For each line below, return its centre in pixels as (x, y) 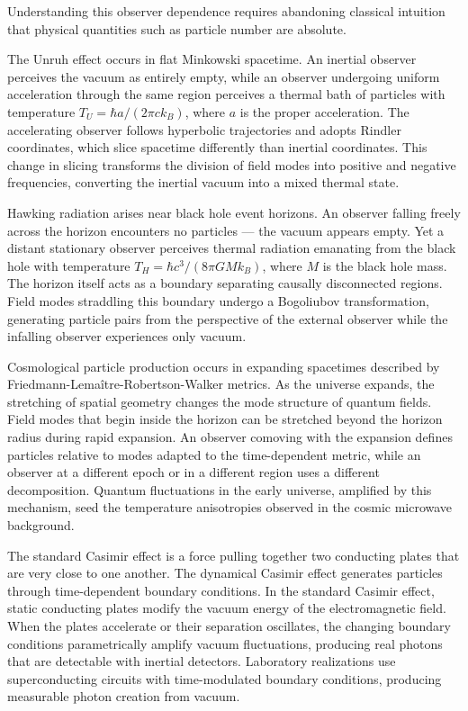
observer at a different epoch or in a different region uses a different (193, 472)
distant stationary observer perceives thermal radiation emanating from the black (232, 248)
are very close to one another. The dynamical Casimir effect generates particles (225, 573)
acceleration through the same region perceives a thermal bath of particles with (226, 94)
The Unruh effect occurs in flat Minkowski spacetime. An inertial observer (212, 59)
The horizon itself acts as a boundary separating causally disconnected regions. (225, 283)
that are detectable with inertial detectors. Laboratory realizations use (202, 661)
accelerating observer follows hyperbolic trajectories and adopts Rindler (204, 129)
